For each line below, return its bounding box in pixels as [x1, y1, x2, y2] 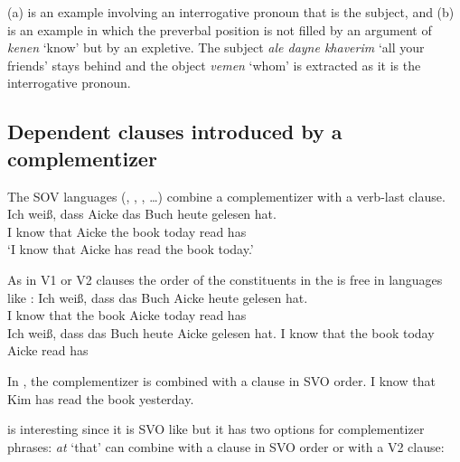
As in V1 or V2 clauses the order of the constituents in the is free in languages [7, 269, 443, 288]
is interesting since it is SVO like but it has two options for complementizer [7, 420, 425, 438]
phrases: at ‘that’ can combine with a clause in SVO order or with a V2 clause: [7, 437, 445, 456]
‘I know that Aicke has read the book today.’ [7, 240, 254, 259]
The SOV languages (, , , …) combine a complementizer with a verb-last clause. [7, 186, 446, 205]
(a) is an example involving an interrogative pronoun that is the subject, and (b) [7, 3, 455, 21]
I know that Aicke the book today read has [7, 222, 247, 240]
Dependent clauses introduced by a [7, 118, 343, 146]
